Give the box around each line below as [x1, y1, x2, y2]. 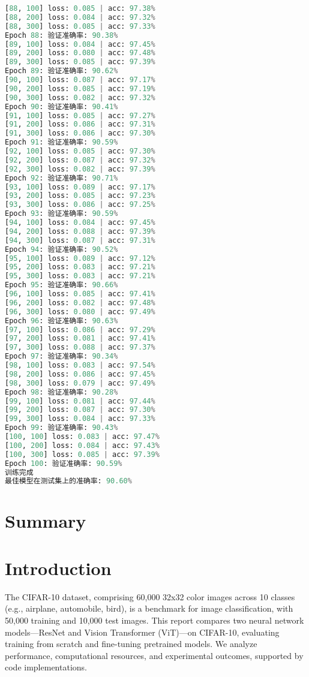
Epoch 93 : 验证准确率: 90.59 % [5, 209, 118, 218]
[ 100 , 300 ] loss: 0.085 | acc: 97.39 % [5, 450, 160, 459]
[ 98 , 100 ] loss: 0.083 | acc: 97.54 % [5, 361, 155, 369]
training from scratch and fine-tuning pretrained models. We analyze [5, 637, 257, 650]
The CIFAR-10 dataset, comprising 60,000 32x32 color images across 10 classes [5, 590, 295, 603]
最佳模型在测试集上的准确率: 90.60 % [5, 477, 132, 486]
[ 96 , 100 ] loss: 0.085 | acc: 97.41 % [5, 290, 155, 298]
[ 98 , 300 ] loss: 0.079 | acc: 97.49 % [5, 378, 155, 387]
